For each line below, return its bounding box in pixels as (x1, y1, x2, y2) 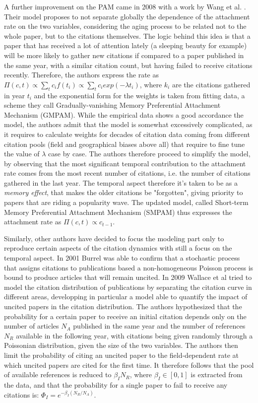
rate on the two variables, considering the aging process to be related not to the (4, 21, 247, 31)
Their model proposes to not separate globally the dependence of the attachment (4, 11, 250, 21)
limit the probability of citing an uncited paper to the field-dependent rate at (4, 349, 239, 360)
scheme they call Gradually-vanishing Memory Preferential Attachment (4, 100, 221, 110)
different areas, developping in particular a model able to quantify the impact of (4, 291, 248, 302)
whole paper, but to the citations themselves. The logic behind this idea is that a (4, 30, 251, 41)
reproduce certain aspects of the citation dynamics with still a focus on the (4, 243, 232, 253)
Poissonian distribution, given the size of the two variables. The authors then (4, 340, 238, 350)
